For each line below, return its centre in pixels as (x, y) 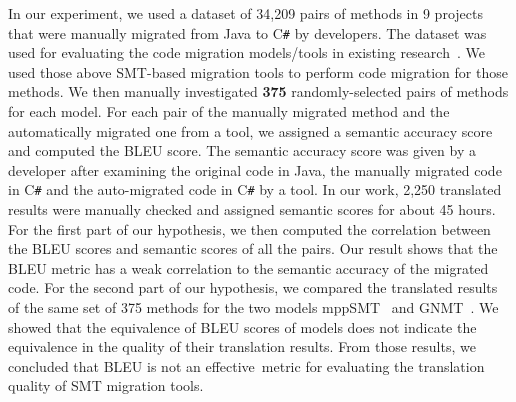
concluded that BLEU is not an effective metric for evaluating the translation (246, 365)
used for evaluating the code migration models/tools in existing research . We (246, 52)
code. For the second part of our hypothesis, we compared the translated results (253, 287)
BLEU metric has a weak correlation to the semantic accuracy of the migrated (248, 267)
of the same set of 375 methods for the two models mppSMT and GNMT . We (253, 307)
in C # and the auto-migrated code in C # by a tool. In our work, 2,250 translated (255, 189)
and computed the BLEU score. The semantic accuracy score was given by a (242, 150)
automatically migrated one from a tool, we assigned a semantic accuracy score (250, 130)
